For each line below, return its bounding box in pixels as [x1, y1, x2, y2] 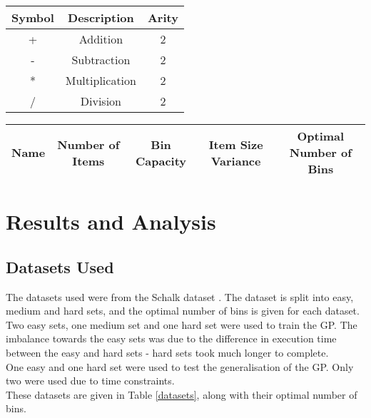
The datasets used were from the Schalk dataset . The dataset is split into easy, [6, 289, 354, 304]
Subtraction [71, 51, 131, 68]
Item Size [208, 136, 263, 153]
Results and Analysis [6, 207, 216, 236]
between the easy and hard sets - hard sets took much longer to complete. [6, 345, 329, 360]
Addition [78, 31, 123, 47]
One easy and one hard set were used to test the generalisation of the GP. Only [6, 359, 354, 374]
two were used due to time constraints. [6, 373, 175, 388]
